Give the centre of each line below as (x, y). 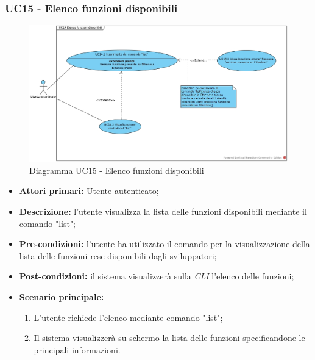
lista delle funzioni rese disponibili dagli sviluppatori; (118, 255)
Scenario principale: (62, 296)
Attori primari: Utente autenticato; (89, 191)
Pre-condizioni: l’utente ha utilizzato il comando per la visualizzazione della (165, 244)
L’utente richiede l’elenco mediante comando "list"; (128, 317)
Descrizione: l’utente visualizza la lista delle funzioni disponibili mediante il (163, 211)
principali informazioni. (77, 349)
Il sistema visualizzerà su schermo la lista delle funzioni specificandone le (169, 338)
